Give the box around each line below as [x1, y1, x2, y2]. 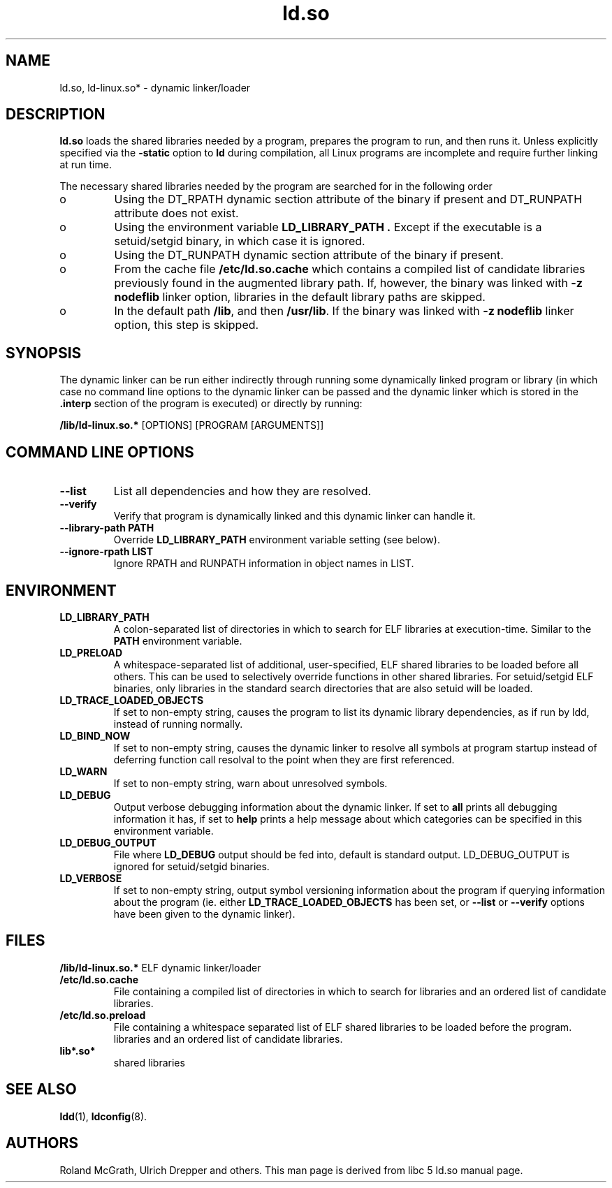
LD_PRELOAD [59, 646, 123, 659]
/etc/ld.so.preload [59, 1009, 146, 1021]
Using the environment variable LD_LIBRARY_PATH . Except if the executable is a [114, 220, 542, 235]
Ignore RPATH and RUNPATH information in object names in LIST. [113, 557, 414, 570]
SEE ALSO [6, 1080, 77, 1099]
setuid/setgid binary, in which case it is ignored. [114, 234, 365, 249]
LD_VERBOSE [59, 872, 122, 884]
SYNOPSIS [6, 344, 82, 362]
